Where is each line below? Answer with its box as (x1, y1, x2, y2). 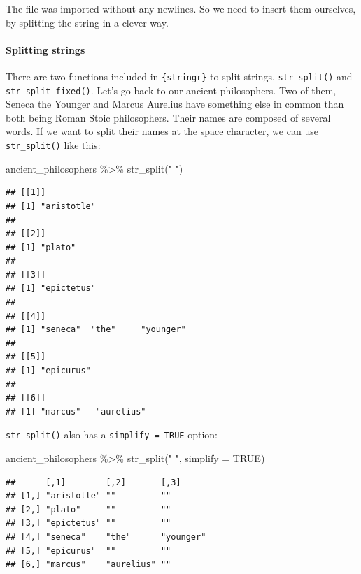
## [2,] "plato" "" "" (6, 504, 171, 515)
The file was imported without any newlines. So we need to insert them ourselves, (6, 1, 356, 15)
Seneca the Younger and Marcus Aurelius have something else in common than (6, 96, 344, 111)
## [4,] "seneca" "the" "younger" (6, 532, 206, 543)
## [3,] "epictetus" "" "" (6, 518, 171, 529)
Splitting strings (6, 42, 85, 57)
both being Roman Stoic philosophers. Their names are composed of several (6, 110, 331, 124)
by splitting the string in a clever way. (6, 15, 169, 29)
